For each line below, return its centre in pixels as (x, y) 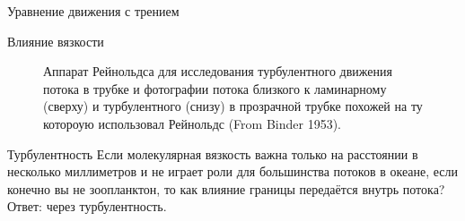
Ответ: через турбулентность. (87, 206)
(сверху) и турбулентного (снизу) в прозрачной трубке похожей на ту (233, 106)
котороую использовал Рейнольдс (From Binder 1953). (192, 123)
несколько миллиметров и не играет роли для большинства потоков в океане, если (233, 171)
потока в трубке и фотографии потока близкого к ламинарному (215, 88)
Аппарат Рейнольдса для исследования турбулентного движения (218, 71)
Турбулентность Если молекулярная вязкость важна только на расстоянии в (213, 153)
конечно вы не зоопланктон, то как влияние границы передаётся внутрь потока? (226, 188)
